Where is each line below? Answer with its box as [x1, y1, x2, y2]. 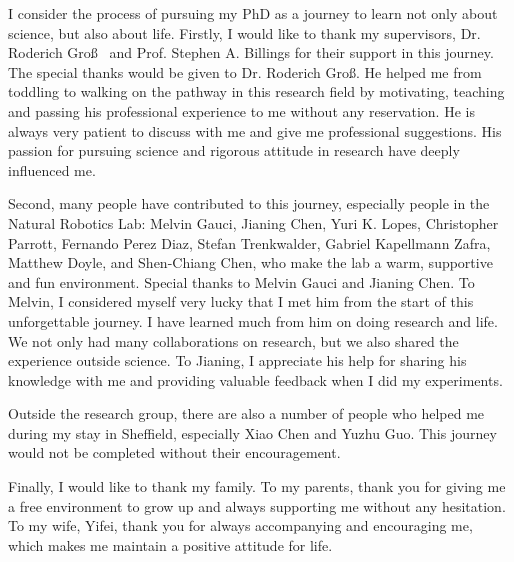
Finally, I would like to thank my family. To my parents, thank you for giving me [8, 476, 506, 497]
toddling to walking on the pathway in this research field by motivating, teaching [8, 81, 505, 102]
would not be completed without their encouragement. [8, 442, 341, 463]
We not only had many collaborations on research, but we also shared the [8, 330, 459, 351]
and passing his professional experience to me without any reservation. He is [8, 100, 475, 121]
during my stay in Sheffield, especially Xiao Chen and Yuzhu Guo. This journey [8, 422, 497, 443]
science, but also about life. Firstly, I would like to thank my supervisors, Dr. [8, 22, 481, 43]
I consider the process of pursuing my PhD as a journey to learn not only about [8, 3, 498, 23]
